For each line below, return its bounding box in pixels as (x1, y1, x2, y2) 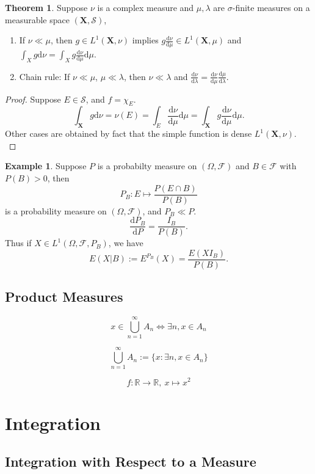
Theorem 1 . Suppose (5, 1, 88, 13)
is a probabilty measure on (97, 159, 197, 172)
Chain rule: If (19, 70, 70, 82)
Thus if (5, 236, 32, 249)
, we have (108, 236, 143, 249)
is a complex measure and (97, 1, 194, 13)
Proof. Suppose (5, 92, 61, 105)
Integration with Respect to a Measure (5, 452, 256, 471)
